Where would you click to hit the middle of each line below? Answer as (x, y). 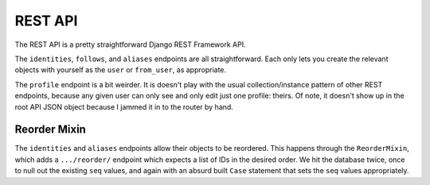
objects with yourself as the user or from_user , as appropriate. (121, 70)
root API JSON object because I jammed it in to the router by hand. (124, 106)
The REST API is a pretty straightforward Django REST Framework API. (130, 44)
